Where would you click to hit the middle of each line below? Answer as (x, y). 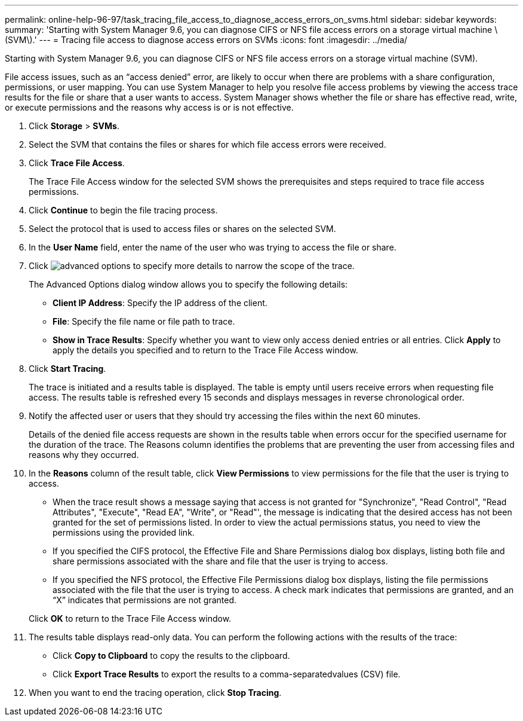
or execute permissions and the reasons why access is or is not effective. (149, 107)
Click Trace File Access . (77, 163)
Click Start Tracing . (67, 369)
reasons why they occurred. (84, 455)
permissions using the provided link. (124, 532)
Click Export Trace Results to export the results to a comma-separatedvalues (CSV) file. (227, 674)
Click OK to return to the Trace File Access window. (130, 618)
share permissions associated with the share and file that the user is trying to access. (220, 561)
